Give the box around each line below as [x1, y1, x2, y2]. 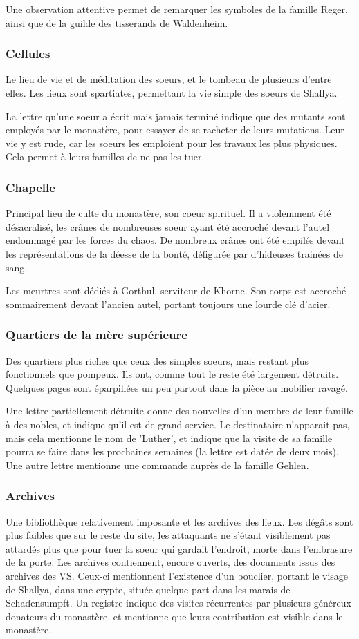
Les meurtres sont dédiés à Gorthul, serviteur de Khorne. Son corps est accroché [6, 283, 347, 298]
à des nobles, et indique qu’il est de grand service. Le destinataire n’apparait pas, [6, 417, 350, 431]
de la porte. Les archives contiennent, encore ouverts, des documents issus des [6, 555, 335, 569]
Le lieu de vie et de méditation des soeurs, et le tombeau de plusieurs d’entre [6, 72, 332, 86]
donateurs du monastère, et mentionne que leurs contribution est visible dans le [6, 609, 343, 623]
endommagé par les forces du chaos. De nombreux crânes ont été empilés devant [6, 233, 345, 247]
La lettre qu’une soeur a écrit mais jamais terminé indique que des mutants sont [6, 108, 346, 123]
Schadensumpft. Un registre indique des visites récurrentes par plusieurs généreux [6, 595, 351, 610]
